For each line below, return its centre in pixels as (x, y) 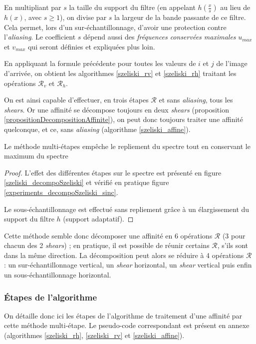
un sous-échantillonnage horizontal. (58, 275)
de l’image (232, 63)
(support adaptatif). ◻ (98, 219)
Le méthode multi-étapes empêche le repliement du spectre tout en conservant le (127, 146)
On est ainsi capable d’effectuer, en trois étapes (76, 100)
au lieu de (235, 7)
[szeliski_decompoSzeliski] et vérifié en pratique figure (87, 182)
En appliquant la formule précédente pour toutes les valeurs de (100, 63)
